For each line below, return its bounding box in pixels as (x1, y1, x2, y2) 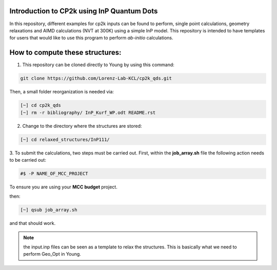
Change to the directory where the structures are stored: (22, 123, 142, 129)
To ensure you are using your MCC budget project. (9, 184, 117, 190)
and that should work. (9, 220, 56, 226)
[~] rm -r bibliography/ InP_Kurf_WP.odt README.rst (20, 109, 156, 115)
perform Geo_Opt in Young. (23, 251, 82, 257)
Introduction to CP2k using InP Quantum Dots (9, 7, 158, 15)
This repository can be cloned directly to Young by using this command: (22, 62, 174, 68)
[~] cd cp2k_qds (20, 103, 62, 108)
